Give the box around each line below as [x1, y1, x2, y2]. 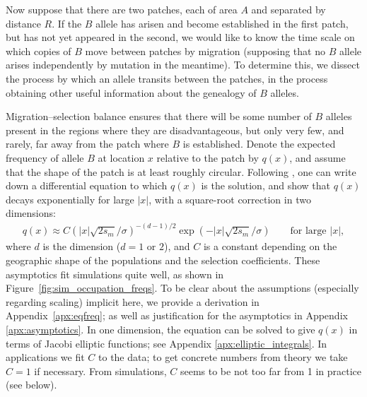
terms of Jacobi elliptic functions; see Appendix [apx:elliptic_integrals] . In [6, 336, 327, 350]
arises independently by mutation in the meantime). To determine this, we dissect [6, 57, 360, 72]
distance [6, 16, 41, 30]
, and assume [289, 150, 346, 165]
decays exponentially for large [6, 191, 134, 206]
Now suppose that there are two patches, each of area [6, 2, 238, 16]
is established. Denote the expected [182, 136, 336, 151]
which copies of [6, 43, 71, 58]
